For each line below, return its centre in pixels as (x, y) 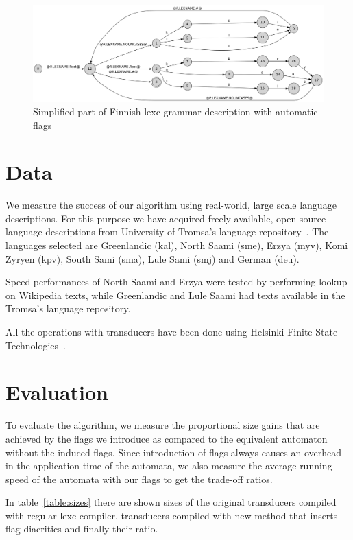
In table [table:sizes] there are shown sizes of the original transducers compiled (171, 502)
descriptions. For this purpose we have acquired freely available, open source (166, 218)
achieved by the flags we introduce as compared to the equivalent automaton (167, 438)
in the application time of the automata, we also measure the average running (169, 466)
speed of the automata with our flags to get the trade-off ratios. (139, 479)
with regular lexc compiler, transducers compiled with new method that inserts (172, 515)
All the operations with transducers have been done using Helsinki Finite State (172, 332)
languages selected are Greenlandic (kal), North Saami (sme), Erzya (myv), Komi (177, 245)
